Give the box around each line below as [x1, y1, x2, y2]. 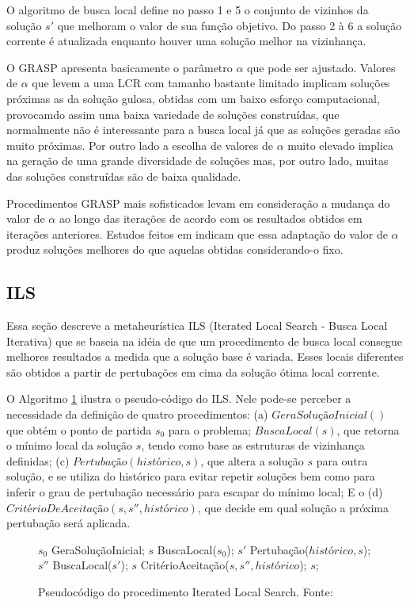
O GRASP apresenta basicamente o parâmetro [6, 59, 233, 75]
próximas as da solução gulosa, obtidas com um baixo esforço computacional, [6, 90, 380, 106]
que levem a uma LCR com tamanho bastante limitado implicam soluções [32, 75, 390, 91]
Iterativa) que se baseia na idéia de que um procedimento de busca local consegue [6, 332, 403, 349]
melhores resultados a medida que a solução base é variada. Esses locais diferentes [6, 348, 404, 365]
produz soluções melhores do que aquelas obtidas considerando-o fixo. [6, 241, 344, 258]
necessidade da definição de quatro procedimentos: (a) [6, 406, 268, 423]
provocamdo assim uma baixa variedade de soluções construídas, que [6, 105, 340, 122]
